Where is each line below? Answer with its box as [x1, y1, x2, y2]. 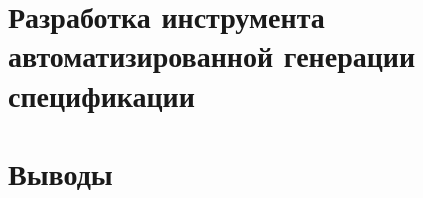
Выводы [8, 152, 113, 193]
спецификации [8, 74, 195, 115]
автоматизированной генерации [8, 35, 416, 76]
